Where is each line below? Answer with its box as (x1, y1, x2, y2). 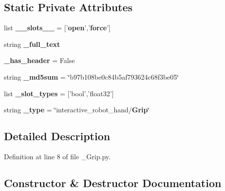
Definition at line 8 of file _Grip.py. (4, 151, 111, 161)
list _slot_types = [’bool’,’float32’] (4, 88, 114, 98)
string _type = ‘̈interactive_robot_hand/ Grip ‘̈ (4, 105, 150, 115)
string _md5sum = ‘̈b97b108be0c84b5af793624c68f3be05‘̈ (4, 71, 179, 82)
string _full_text (4, 39, 60, 49)
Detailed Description (4, 128, 111, 144)
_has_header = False (4, 55, 75, 65)
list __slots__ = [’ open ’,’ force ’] (4, 22, 111, 33)
